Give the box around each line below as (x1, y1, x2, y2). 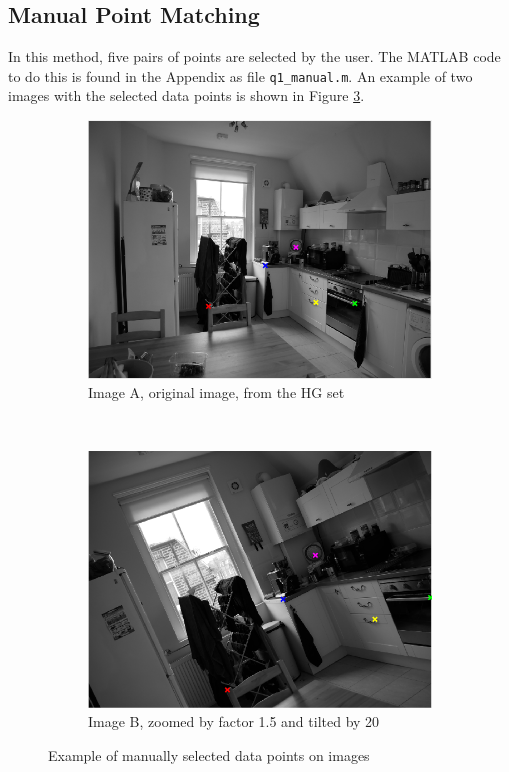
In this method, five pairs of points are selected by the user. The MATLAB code (8, 46, 501, 67)
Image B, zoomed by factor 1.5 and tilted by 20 (88, 711, 380, 732)
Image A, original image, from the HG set (88, 382, 345, 403)
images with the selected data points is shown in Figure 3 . (8, 85, 365, 106)
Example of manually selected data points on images (48, 745, 370, 765)
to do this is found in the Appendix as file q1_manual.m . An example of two (8, 65, 473, 86)
